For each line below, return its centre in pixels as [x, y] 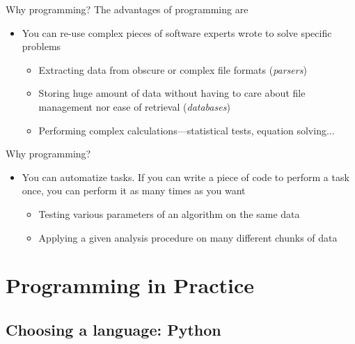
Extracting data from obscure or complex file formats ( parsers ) [173, 69]
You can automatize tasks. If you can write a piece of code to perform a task [186, 177]
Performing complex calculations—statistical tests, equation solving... [187, 130]
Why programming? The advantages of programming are [127, 9]
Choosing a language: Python [113, 329]
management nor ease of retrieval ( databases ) [134, 106]
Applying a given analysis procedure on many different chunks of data [188, 237]
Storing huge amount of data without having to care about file [172, 93]
